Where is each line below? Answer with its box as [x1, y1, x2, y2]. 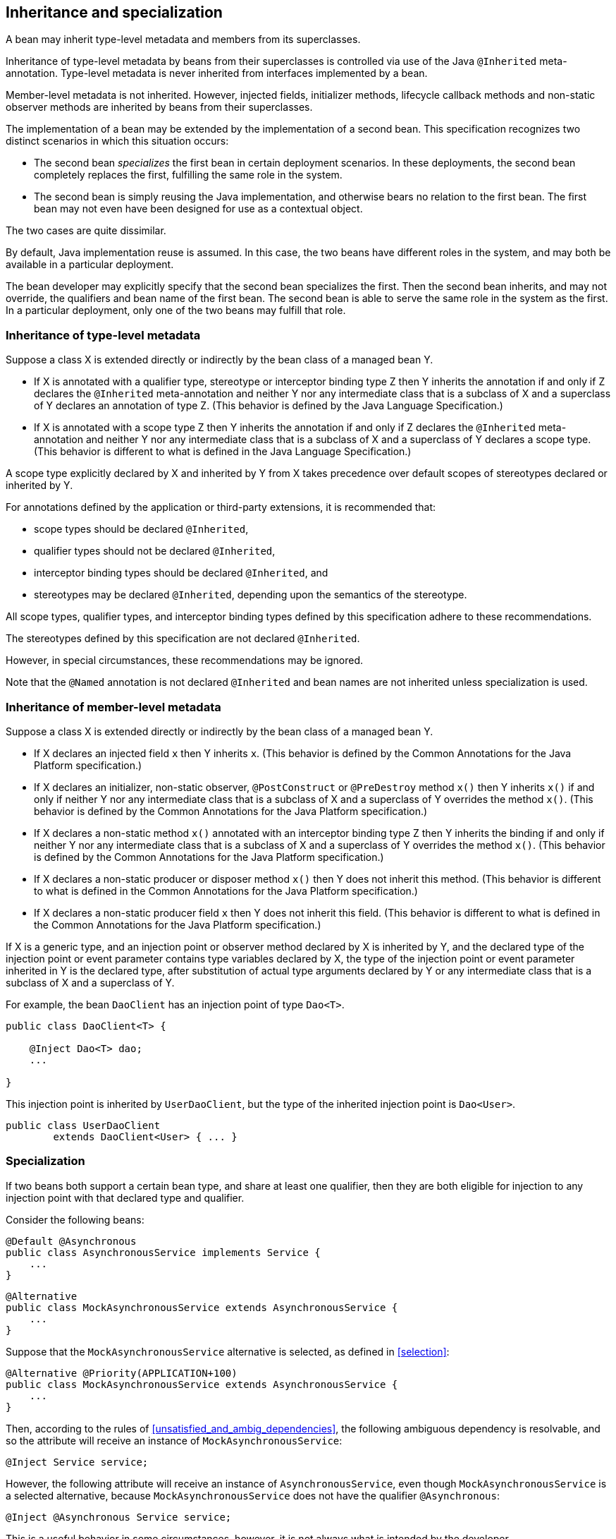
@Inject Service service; [6, 1456, 149, 1468]
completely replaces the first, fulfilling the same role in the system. [34, 169, 343, 181]
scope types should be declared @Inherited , [34, 523, 249, 536]
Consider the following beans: [6, 1213, 144, 1226]
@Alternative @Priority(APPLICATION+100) [6, 1367, 238, 1379]
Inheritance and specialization [6, 4, 223, 21]
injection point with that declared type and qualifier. [6, 1191, 245, 1204]
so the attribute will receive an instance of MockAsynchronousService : [6, 1434, 343, 1447]
